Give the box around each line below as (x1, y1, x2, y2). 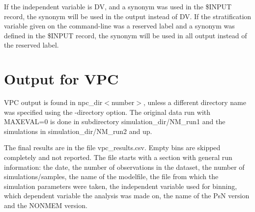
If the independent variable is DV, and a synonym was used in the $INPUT (4, 1, 232, 11)
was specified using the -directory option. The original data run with (4, 106, 211, 117)
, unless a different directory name (143, 97, 246, 107)
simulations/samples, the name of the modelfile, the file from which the (4, 171, 219, 182)
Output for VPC (4, 69, 119, 89)
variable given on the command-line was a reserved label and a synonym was (4, 21, 235, 31)
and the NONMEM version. (4, 200, 87, 211)
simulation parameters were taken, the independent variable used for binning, (4, 181, 237, 191)
